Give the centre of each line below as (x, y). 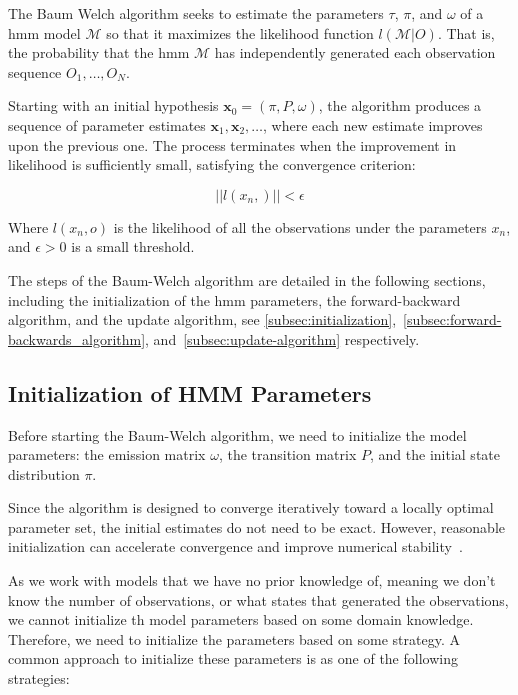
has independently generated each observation (355, 52)
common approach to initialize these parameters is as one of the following (233, 658)
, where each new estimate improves (373, 124)
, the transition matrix (287, 454)
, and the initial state (435, 454)
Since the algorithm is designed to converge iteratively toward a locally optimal (251, 507)
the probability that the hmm (99, 52)
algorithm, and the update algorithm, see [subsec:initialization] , (202, 319)
